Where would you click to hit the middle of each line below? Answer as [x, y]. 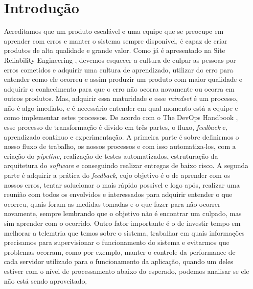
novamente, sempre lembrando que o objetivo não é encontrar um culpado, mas [123, 213]
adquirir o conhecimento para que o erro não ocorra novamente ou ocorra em [119, 88]
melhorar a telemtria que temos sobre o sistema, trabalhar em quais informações [124, 232]
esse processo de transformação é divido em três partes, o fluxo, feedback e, [116, 127]
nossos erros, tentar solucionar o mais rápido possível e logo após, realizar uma [122, 184]
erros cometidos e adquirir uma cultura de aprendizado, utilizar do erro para [119, 69]
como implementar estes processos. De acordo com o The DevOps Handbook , [121, 117]
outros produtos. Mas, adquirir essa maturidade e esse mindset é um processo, [121, 98]
